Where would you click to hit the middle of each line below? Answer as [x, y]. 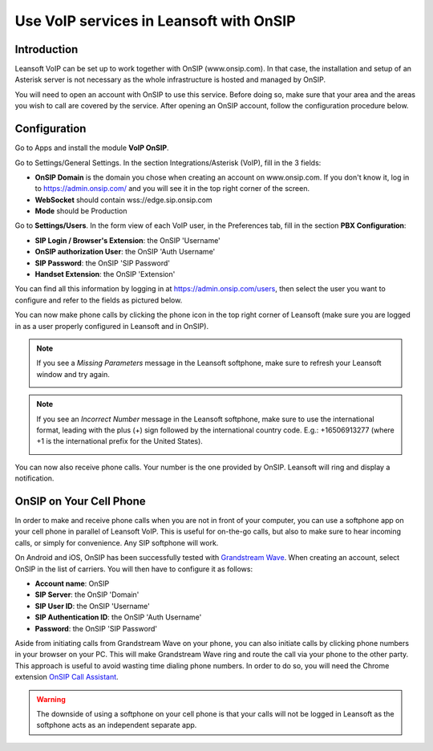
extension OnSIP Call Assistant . [67, 677]
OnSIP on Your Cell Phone [80, 501]
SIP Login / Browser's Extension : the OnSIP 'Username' [127, 240]
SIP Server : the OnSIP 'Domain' [87, 595]
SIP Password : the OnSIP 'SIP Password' [103, 263]
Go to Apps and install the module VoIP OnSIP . [92, 148]
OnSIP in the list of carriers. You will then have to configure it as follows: [134, 569]
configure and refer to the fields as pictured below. [99, 300]
